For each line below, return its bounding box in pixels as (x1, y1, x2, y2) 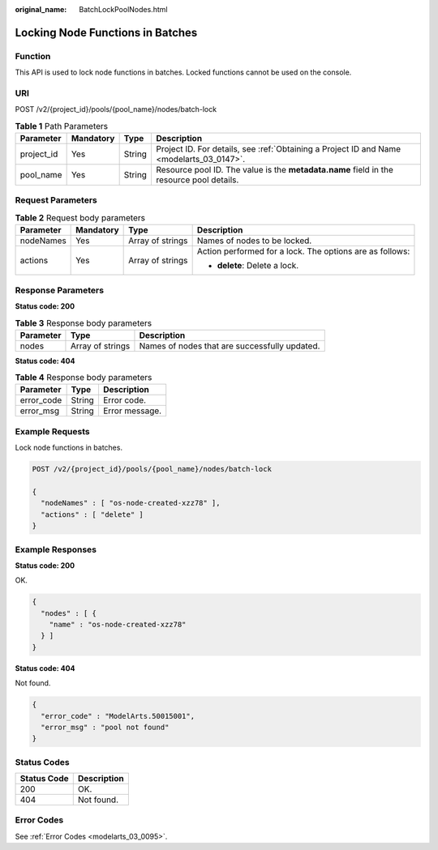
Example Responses (15, 544, 97, 555)
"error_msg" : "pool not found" (41, 722, 170, 732)
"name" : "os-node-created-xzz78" (49, 620, 187, 630)
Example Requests (15, 425, 90, 437)
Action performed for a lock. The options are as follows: (196, 246, 410, 257)
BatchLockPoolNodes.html (79, 5, 168, 14)
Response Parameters (15, 284, 105, 296)
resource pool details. (155, 174, 239, 186)
